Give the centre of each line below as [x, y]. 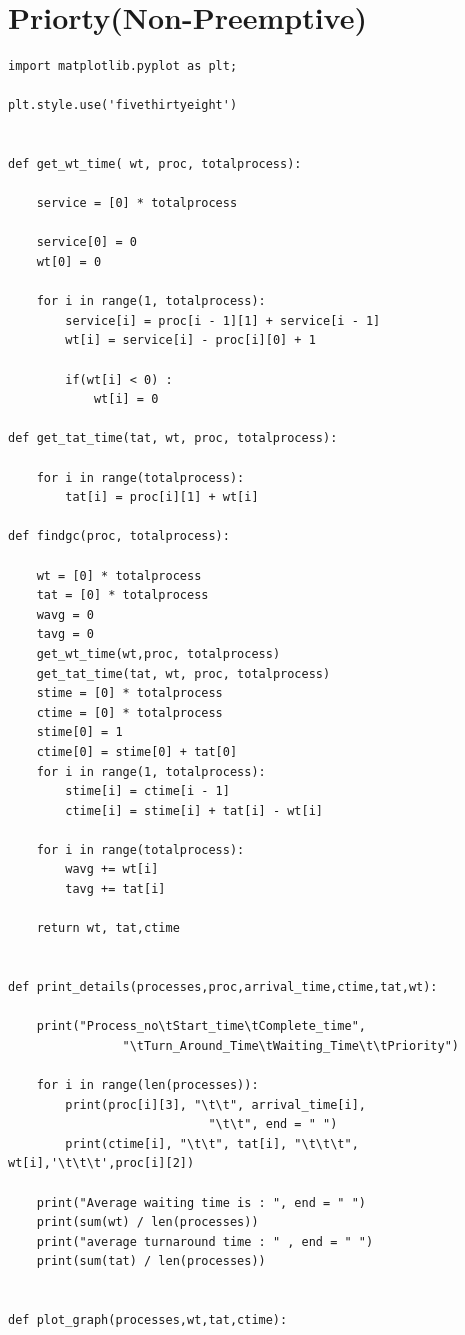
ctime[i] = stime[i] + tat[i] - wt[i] [194, 810]
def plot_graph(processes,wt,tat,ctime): [148, 1320]
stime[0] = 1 [79, 732]
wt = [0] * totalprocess [119, 575]
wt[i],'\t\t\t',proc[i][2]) [101, 1163]
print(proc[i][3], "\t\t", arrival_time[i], [215, 1104]
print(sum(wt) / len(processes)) [147, 1222]
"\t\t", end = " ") [273, 1124]
